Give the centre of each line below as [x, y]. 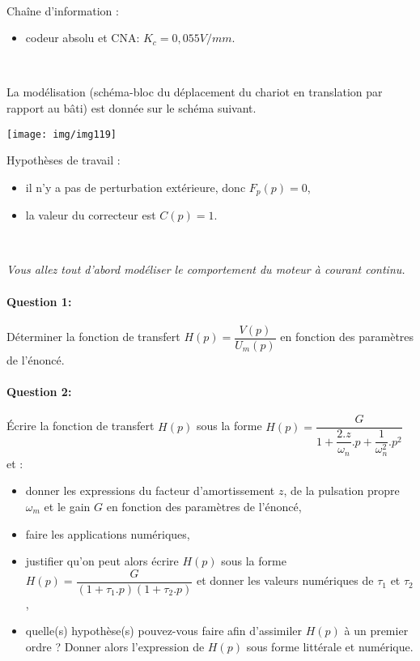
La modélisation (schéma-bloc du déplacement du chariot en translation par [195, 92]
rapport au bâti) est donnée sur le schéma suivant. [132, 107]
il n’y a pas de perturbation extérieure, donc [136, 187]
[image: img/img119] [62, 134]
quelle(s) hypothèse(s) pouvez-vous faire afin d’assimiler [164, 631]
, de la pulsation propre [342, 490]
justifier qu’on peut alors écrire [102, 561]
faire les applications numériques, [108, 533]
